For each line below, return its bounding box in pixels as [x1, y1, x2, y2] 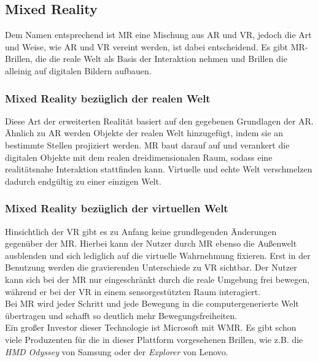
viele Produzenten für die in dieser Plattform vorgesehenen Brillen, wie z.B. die [5, 333, 303, 345]
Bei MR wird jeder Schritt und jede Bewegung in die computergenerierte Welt [5, 297, 299, 310]
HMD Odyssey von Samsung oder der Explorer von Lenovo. [5, 345, 228, 358]
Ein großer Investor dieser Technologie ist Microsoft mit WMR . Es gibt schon [5, 321, 297, 334]
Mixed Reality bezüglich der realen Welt [5, 90, 211, 106]
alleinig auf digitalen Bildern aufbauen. [5, 64, 152, 77]
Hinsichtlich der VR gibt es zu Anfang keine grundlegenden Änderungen [5, 225, 277, 237]
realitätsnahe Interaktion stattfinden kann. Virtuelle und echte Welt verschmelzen [5, 163, 312, 175]
